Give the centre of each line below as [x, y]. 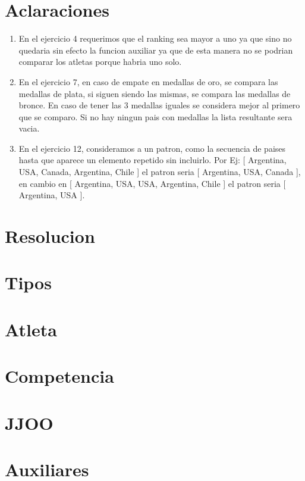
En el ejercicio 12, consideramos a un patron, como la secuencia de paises [152, 148]
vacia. [29, 128]
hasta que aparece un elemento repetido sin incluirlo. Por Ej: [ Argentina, [152, 160]
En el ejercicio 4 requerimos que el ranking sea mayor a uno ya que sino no [155, 38]
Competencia [59, 376]
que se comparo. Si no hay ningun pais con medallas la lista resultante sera [155, 116]
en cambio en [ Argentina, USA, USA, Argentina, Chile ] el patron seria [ [152, 183]
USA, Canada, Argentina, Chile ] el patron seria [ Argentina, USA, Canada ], [160, 172]
